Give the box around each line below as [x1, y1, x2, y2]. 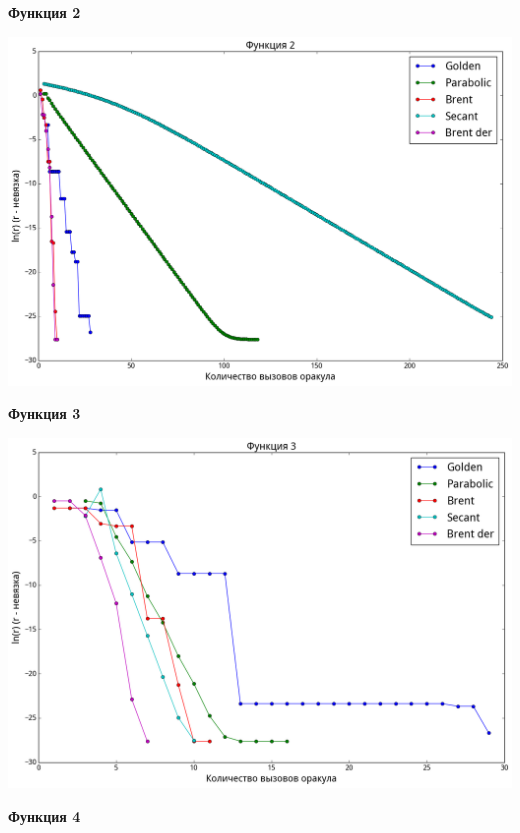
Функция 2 [8, 2, 81, 22]
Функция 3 [8, 403, 81, 424]
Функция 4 [8, 805, 81, 826]
